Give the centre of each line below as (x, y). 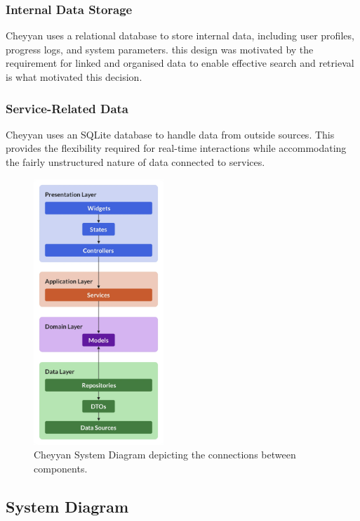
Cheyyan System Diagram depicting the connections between (165, 455)
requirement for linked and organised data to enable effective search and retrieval (180, 63)
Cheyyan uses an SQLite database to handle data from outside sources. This (170, 134)
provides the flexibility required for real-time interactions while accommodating (176, 148)
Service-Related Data (67, 108)
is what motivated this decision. (74, 77)
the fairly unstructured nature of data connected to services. (135, 162)
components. (61, 468)
